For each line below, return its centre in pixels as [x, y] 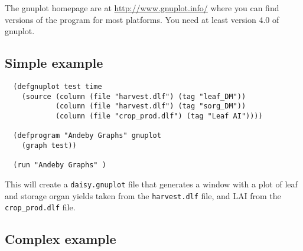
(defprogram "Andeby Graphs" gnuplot [87, 136]
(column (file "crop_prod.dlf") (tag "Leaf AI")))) [159, 116]
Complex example [61, 239]
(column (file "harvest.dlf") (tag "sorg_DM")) [151, 106]
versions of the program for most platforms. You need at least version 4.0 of [142, 19]
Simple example [54, 63]
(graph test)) [49, 145]
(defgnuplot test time [58, 86]
